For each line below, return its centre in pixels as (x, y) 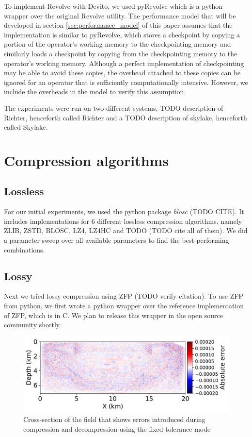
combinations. (24, 249)
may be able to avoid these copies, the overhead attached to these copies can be (122, 73)
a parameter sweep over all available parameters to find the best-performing (117, 240)
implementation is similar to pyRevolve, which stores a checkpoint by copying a (122, 34)
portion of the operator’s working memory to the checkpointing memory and (118, 44)
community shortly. (32, 325)
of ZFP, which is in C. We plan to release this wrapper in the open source (113, 315)
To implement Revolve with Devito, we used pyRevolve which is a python (113, 6)
